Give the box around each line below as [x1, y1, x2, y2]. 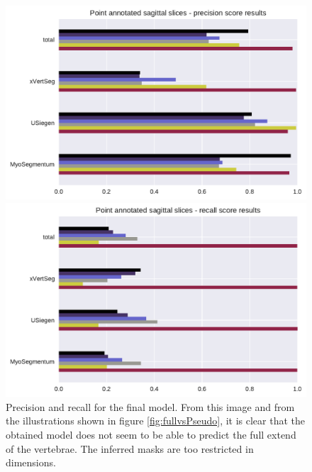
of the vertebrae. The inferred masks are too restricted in [6, 441, 254, 456]
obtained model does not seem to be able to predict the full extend [6, 427, 296, 441]
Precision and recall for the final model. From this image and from [6, 399, 295, 414]
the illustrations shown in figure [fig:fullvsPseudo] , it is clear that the [6, 413, 306, 428]
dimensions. [6, 455, 56, 470]
